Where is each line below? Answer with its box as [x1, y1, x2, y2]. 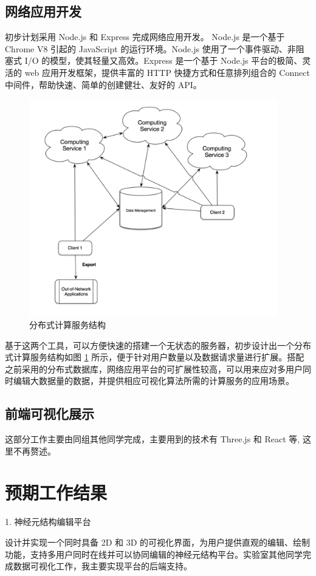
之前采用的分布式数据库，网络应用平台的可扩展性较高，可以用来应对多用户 [5, 362, 303, 375]
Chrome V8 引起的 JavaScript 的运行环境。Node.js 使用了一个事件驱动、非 [5, 42, 296, 55]
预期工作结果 [5, 480, 108, 505]
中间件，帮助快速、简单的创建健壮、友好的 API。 [5, 78, 202, 91]
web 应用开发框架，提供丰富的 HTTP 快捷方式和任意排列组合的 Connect [24, 66, 310, 78]
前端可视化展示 [5, 404, 94, 423]
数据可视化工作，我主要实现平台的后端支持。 [13, 560, 192, 572]
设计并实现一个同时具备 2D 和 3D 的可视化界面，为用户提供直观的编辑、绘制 [5, 536, 311, 548]
